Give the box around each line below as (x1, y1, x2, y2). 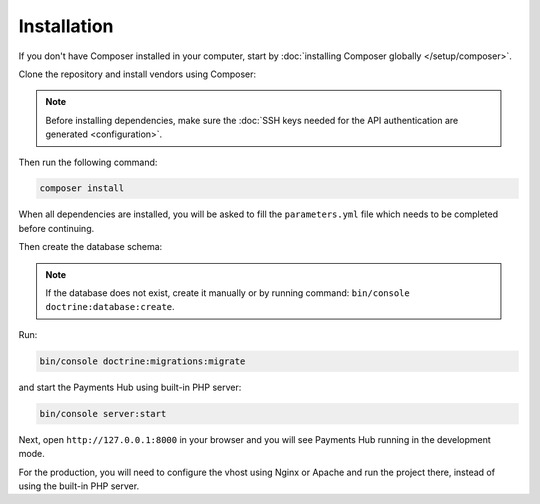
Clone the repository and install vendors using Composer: (18, 68, 257, 80)
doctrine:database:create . (45, 301, 175, 313)
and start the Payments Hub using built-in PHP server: (18, 381, 242, 393)
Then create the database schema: (18, 241, 163, 253)
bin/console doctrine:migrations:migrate (39, 355, 246, 367)
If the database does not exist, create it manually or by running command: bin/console (45, 287, 410, 299)
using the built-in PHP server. (18, 480, 140, 492)
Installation (18, 15, 114, 37)
